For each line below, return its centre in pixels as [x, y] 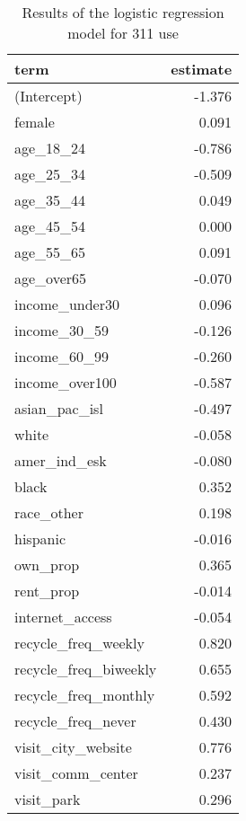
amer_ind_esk [61, 460]
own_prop [47, 565]
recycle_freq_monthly [85, 695]
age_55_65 [50, 252]
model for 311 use [123, 33]
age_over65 [51, 278]
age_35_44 [50, 200]
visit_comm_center [76, 773]
